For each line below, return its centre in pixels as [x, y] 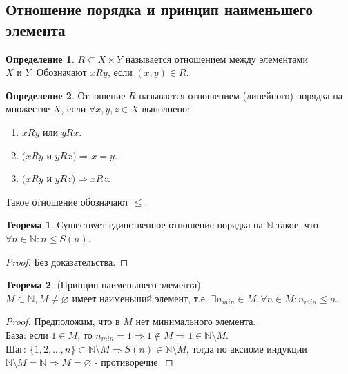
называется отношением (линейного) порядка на [241, 95]
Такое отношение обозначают [67, 201]
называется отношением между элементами [216, 58]
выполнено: [166, 109]
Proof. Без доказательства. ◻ [67, 261]
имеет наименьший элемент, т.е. [140, 298]
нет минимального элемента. [196, 321]
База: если [27, 334]
